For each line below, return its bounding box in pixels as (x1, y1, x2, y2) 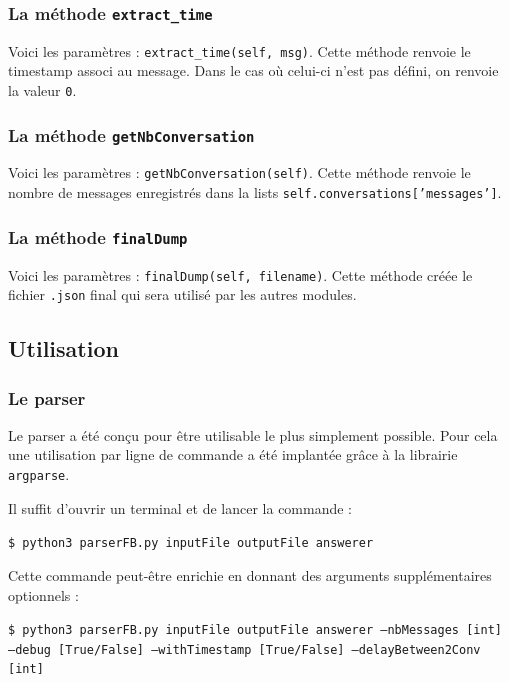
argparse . (8, 464, 70, 485)
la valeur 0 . (8, 80, 77, 101)
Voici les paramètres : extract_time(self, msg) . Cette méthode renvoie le (8, 40, 471, 61)
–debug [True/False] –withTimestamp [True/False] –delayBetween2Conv (8, 642, 481, 657)
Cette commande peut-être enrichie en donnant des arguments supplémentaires (8, 564, 492, 585)
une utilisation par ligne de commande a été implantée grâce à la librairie (8, 444, 458, 465)
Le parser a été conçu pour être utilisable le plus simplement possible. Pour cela (8, 424, 498, 445)
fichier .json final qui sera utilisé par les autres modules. (8, 284, 357, 305)
